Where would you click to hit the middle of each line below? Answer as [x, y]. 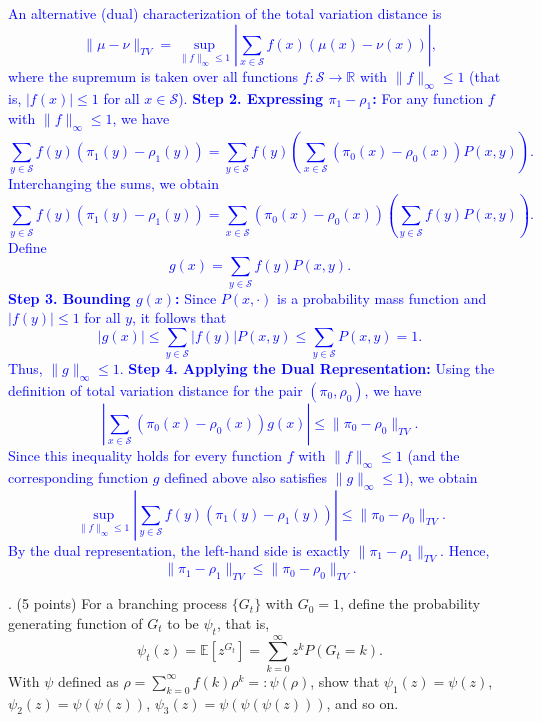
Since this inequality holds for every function [145, 455]
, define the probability [410, 603]
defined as [88, 680]
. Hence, [465, 549]
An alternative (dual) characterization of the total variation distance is [225, 13]
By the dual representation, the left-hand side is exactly [179, 549]
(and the [433, 455]
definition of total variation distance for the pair [155, 390]
